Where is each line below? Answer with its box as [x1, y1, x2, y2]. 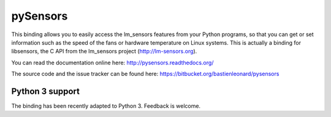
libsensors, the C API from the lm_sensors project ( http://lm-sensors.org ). [11, 48, 197, 55]
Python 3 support [11, 86, 80, 96]
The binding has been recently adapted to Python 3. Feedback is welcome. [11, 102, 201, 110]
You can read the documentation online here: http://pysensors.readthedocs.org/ [11, 59, 214, 66]
